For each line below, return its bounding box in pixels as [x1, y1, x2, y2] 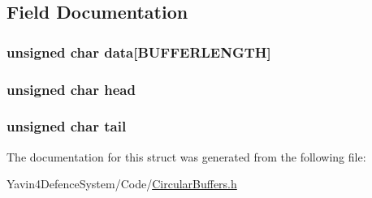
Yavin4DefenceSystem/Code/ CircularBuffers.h [6, 175, 237, 192]
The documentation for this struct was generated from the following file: [6, 148, 366, 165]
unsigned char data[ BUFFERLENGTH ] [6, 41, 271, 62]
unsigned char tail [6, 116, 127, 136]
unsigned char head [6, 79, 136, 99]
